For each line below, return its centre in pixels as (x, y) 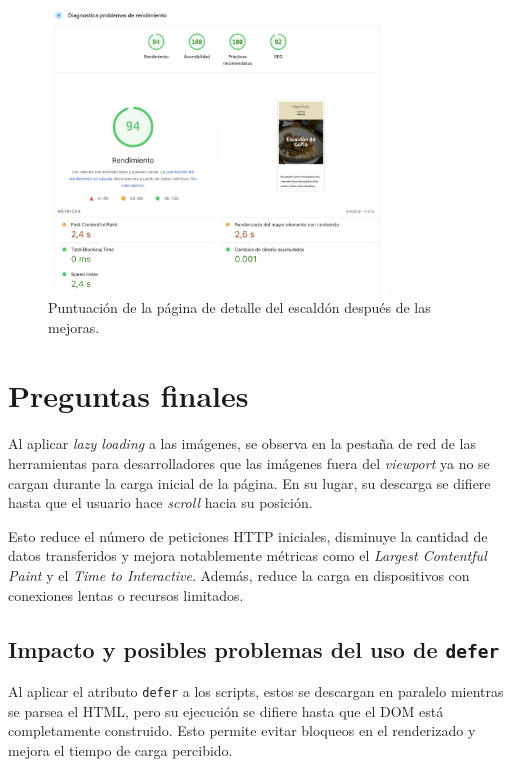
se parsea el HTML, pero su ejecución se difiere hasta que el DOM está (226, 710)
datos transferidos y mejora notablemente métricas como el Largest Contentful (247, 555)
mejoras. (74, 326)
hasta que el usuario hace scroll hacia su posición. (160, 502)
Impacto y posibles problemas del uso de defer (254, 648)
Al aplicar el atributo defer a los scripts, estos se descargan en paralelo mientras (256, 690)
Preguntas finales (128, 395)
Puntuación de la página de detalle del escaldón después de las (239, 307)
